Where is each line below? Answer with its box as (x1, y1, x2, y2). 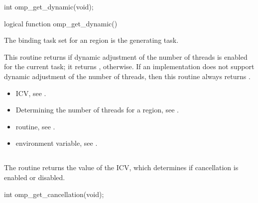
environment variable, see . (15, 138, 98, 148)
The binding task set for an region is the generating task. (4, 35, 179, 45)
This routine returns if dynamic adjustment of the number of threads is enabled (4, 51, 248, 62)
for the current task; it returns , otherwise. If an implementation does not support (4, 61, 255, 72)
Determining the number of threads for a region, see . (15, 104, 179, 115)
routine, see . (15, 121, 55, 131)
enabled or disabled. (4, 172, 65, 182)
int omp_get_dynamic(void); (4, 1, 94, 11)
